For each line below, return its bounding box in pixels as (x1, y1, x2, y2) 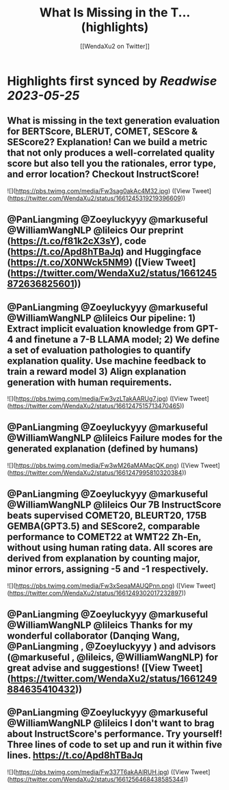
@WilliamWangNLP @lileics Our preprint (7, 225, 184, 236)
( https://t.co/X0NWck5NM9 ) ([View (7, 257, 164, 269)
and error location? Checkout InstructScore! (7, 169, 200, 180)
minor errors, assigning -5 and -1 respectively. (7, 563, 209, 575)
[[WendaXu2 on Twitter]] (79, 42, 150, 50)
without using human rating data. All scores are (7, 542, 213, 554)
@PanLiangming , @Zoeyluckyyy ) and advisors (7, 641, 217, 652)
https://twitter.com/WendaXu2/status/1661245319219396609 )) (9, 194, 186, 202)
